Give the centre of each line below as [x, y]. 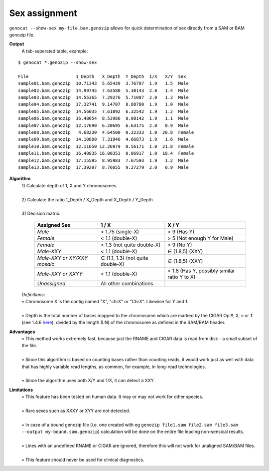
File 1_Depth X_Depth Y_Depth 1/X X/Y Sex [102, 76]
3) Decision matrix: [41, 214]
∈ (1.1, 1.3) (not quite [125, 258]
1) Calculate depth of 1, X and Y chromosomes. [70, 185]
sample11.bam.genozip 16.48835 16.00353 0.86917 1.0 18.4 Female [106, 153]
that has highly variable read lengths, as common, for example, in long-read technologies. [114, 367]
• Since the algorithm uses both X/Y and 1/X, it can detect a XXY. [88, 381]
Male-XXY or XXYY [60, 274]
